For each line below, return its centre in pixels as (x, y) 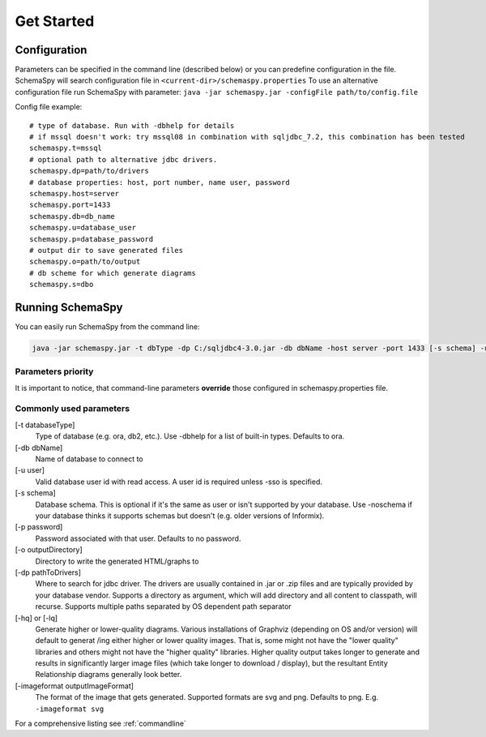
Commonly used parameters (72, 409)
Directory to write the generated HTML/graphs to (117, 561)
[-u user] (30, 470)
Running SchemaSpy (69, 307)
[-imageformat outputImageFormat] (74, 686)
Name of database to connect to (89, 459)
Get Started (55, 21)
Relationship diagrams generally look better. (109, 675)
